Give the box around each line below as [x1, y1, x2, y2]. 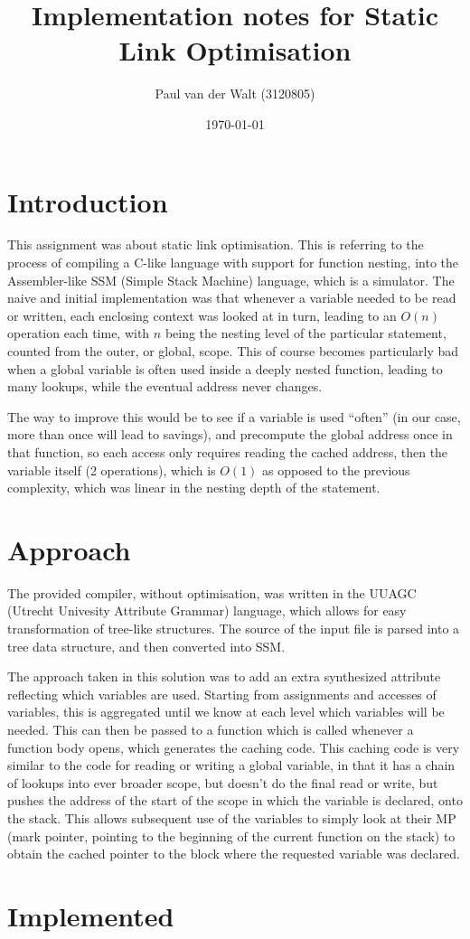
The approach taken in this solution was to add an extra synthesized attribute [7, 667, 441, 686]
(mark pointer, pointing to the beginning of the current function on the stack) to [7, 826, 456, 845]
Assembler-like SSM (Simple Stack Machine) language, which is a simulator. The [7, 270, 455, 289]
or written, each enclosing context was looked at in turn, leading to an [7, 305, 397, 324]
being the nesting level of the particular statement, [164, 324, 446, 343]
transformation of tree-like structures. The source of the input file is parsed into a [7, 619, 460, 638]
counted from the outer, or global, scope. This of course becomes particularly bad [7, 342, 459, 360]
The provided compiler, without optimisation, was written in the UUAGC [7, 583, 417, 602]
